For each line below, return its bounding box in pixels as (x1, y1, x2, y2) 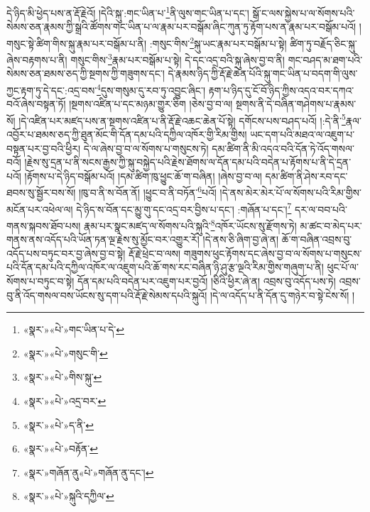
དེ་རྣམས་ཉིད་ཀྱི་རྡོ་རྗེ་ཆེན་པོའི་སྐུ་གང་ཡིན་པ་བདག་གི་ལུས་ (168, 66, 358, 81)
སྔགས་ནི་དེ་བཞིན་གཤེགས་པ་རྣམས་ (236, 96, 357, 111)
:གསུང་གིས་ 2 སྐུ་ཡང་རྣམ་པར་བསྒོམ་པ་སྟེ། (149, 33, 287, 50)
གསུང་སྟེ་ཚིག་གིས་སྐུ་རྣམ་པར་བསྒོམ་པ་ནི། (6, 35, 147, 50)
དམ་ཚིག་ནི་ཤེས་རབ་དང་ (265, 168, 348, 183)
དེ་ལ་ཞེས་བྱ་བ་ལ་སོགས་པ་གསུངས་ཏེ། (83, 140, 209, 155)
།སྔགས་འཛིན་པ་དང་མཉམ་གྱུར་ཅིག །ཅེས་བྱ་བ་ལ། (69, 96, 233, 111)
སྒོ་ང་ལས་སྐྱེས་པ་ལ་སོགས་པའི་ (252, 5, 355, 20)
